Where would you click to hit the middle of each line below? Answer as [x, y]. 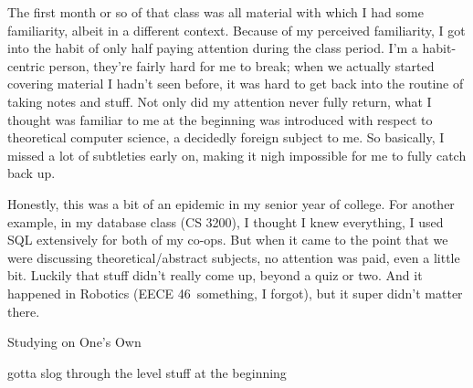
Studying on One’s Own [74, 342]
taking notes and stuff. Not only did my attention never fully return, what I [220, 101]
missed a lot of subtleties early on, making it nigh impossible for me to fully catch [237, 155]
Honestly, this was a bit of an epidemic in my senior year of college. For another [231, 203]
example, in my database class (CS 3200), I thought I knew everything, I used [226, 221]
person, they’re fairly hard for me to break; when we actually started [242, 65]
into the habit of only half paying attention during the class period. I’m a [213, 48]
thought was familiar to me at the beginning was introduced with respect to [220, 119]
